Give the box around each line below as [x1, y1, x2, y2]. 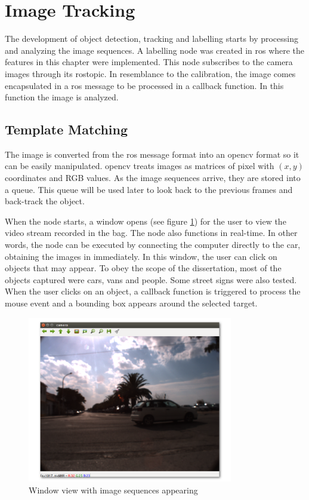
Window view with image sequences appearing [29, 484, 198, 496]
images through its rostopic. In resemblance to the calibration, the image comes [5, 67, 296, 79]
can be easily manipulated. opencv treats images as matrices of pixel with [5, 159, 274, 172]
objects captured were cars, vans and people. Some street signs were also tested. [5, 273, 297, 286]
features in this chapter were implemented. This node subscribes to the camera [5, 56, 293, 68]
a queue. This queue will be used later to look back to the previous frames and [5, 183, 293, 195]
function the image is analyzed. [5, 91, 119, 103]
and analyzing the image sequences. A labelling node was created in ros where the [5, 44, 305, 56]
